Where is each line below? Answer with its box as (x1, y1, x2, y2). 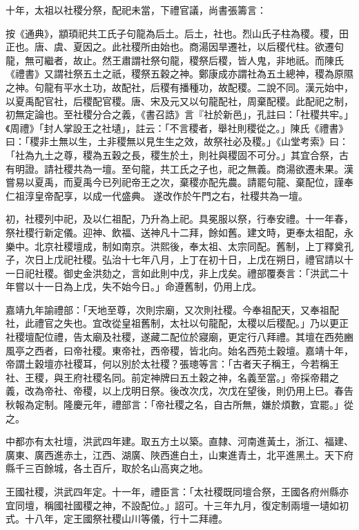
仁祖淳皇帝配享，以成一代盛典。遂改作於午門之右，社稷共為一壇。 (6, 188, 308, 202)
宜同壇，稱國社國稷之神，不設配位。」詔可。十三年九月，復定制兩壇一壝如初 (6, 498, 349, 512)
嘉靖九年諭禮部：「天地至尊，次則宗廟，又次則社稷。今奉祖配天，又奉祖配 (6, 302, 339, 316)
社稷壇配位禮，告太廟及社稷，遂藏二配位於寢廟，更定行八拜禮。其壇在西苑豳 (6, 330, 353, 344)
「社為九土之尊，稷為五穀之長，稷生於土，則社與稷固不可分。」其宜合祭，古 (6, 147, 349, 162)
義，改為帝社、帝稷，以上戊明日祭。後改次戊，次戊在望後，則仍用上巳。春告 (6, 384, 353, 398)
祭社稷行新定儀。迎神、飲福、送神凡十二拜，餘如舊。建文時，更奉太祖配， (6, 225, 344, 239)
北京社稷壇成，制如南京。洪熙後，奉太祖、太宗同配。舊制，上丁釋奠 (34, 238, 344, 253)
